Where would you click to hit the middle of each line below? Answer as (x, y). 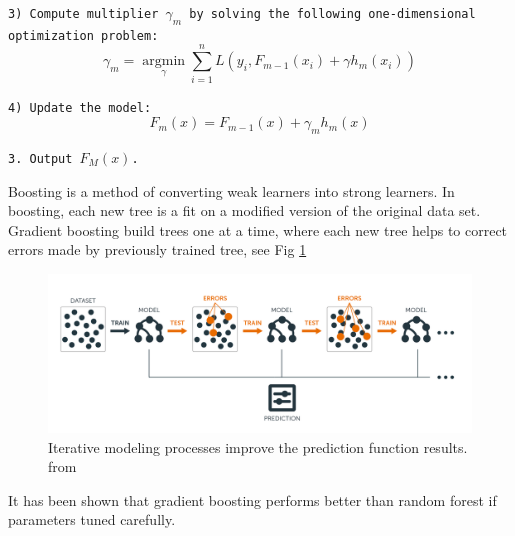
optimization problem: (83, 35)
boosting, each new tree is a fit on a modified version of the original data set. (244, 210)
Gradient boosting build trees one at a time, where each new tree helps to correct (258, 229)
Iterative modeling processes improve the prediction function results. (258, 446)
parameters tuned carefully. (92, 519)
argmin (164, 61)
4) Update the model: (80, 107)
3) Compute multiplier (83, 14)
